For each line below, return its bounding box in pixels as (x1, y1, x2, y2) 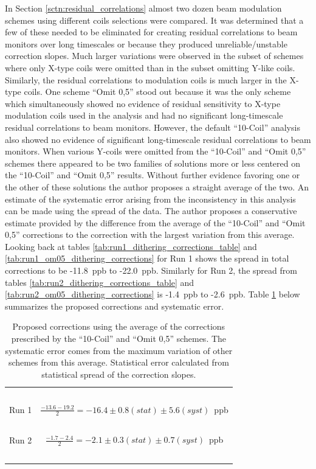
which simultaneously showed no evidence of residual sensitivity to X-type (5, 97, 281, 109)
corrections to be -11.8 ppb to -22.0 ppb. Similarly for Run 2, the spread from (5, 264, 297, 277)
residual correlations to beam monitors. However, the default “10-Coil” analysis (5, 120, 300, 133)
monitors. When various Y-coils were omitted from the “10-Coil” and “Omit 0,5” (5, 145, 306, 158)
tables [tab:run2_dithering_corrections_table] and (5, 276, 194, 288)
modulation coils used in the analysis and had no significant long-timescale (5, 109, 283, 122)
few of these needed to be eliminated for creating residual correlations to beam (5, 26, 298, 38)
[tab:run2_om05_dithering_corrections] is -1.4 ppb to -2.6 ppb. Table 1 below (5, 288, 300, 301)
